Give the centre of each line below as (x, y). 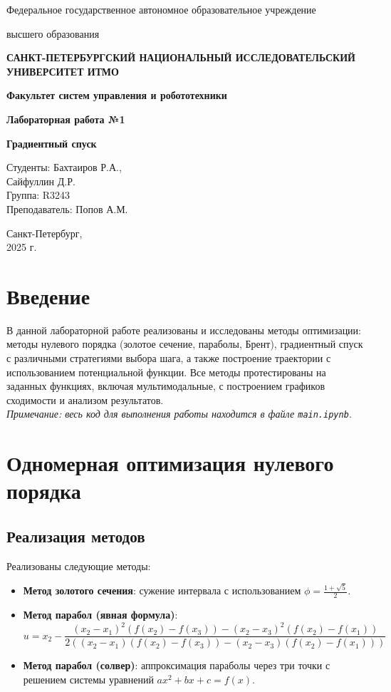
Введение (48, 295)
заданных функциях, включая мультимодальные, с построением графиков (166, 386)
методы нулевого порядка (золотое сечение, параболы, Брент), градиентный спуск (185, 344)
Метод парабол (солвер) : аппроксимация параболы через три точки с (177, 665)
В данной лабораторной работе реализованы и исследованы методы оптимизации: (184, 330)
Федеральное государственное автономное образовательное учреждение (161, 9)
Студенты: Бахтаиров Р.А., (64, 167)
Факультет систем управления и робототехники (117, 95)
